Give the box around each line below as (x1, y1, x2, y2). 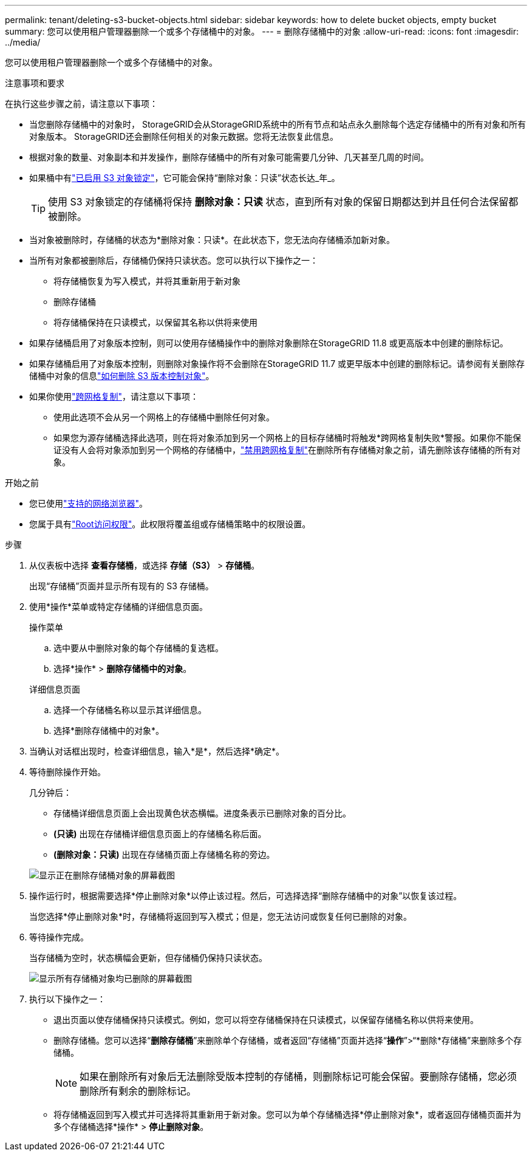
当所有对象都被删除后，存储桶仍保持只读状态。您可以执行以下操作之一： (29, 255, 318, 265)
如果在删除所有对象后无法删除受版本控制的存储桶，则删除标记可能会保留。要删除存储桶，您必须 (80, 1070, 517, 1082)
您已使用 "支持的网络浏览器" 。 (29, 498, 148, 508)
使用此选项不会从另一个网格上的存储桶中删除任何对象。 (53, 412, 275, 422)
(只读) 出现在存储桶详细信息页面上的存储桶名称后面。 (53, 829, 267, 839)
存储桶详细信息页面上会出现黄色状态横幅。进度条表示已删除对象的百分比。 (53, 808, 351, 818)
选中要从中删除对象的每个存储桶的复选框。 (53, 643, 223, 653)
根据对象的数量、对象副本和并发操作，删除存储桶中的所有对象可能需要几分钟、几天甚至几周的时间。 (29, 152, 429, 162)
